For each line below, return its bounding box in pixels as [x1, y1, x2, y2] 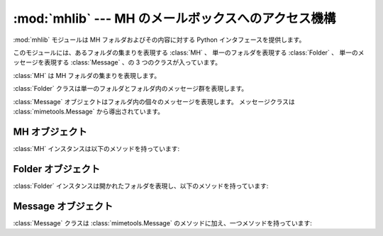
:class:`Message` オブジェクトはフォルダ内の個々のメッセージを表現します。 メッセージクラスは [13, 97, 295, 106]
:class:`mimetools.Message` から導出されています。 [13, 107, 165, 116]
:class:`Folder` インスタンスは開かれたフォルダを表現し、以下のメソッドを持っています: [13, 181, 269, 190]
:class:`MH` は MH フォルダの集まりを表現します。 [13, 71, 161, 79]
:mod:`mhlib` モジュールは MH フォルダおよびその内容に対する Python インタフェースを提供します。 [13, 35, 306, 44]
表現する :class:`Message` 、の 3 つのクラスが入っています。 [43, 58, 222, 67]
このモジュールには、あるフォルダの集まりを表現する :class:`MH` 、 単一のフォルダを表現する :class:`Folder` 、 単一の [13, 48, 358, 57]
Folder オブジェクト [13, 163, 101, 175]
